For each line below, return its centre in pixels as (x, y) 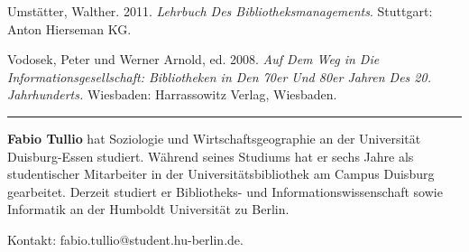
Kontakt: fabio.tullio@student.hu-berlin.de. (125, 239)
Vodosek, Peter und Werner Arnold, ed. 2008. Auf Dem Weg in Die (193, 59)
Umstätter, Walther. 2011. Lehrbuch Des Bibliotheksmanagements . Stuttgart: (220, 11)
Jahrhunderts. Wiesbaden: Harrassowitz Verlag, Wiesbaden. (172, 94)
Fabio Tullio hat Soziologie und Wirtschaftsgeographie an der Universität (214, 138)
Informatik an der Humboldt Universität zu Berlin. (148, 209)
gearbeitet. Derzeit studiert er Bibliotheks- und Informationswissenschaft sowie (225, 191)
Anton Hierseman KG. (69, 28)
